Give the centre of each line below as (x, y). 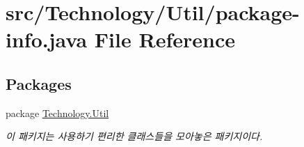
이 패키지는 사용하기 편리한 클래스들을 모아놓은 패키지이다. (134, 136)
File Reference (165, 39)
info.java (47, 39)
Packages (39, 83)
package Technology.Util (57, 113)
